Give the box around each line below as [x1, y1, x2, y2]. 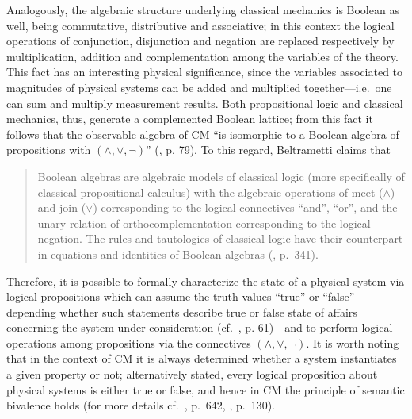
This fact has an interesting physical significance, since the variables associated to [6, 63, 403, 80]
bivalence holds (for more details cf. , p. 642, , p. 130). [6, 397, 275, 413]
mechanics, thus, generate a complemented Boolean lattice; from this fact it [6, 110, 373, 127]
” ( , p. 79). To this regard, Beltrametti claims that [146, 141, 391, 158]
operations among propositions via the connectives [6, 334, 251, 351]
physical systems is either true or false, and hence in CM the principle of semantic [6, 381, 405, 398]
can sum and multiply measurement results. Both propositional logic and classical [6, 94, 403, 111]
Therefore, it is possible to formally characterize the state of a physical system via [6, 272, 405, 289]
